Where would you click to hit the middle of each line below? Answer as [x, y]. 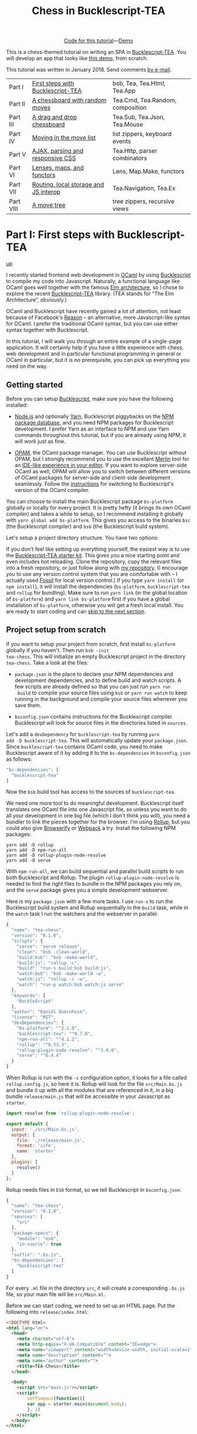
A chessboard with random [69, 100]
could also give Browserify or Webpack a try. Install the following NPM [91, 828]
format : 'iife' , [37, 1146]
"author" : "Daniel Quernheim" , [50, 1012]
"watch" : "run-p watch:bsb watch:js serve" [71, 985]
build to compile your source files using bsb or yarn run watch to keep [102, 693]
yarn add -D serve [28, 860]
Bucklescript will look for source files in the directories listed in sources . [101, 723]
